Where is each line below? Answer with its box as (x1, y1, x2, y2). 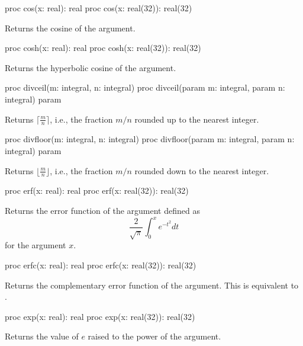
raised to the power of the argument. (88, 330, 221, 342)
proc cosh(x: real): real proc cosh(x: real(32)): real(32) (5, 41, 201, 54)
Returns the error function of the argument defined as (5, 204, 200, 216)
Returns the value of (5, 330, 79, 342)
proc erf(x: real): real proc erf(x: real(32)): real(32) (5, 184, 189, 197)
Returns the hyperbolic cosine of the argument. (5, 61, 176, 73)
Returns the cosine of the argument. (5, 21, 136, 34)
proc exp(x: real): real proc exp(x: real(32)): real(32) (5, 310, 195, 322)
